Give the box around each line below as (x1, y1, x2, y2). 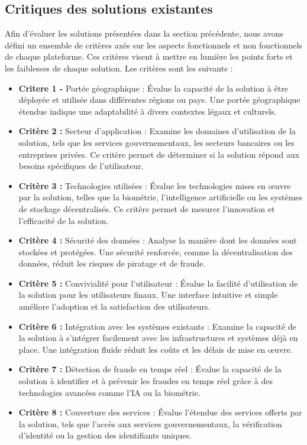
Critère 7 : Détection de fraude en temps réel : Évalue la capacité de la (18, 363, 282, 375)
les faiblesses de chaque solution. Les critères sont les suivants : (5, 61, 233, 74)
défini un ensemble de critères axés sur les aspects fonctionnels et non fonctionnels (5, 38, 302, 51)
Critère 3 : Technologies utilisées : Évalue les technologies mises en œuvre (18, 179, 291, 191)
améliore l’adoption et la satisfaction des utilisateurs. (18, 300, 211, 313)
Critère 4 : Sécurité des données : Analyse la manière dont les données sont (18, 234, 297, 246)
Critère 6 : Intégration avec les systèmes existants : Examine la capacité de (18, 320, 296, 332)
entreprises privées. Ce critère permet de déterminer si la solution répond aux (18, 148, 300, 160)
